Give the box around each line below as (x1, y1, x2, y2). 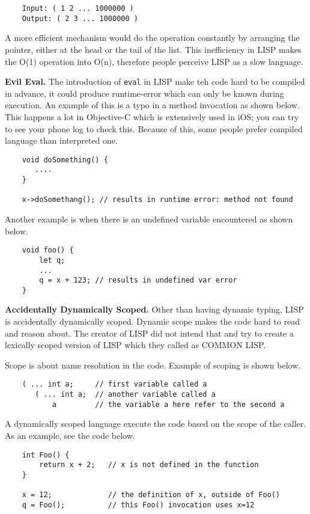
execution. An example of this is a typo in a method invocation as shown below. (5, 99, 300, 111)
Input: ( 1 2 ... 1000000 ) (22, 4, 134, 13)
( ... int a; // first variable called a (22, 380, 207, 389)
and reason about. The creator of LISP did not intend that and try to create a (5, 326, 294, 339)
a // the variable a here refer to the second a (52, 400, 285, 409)
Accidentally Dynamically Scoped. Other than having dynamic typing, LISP (5, 303, 304, 316)
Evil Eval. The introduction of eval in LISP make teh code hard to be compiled (5, 75, 305, 88)
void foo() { (22, 246, 74, 255)
